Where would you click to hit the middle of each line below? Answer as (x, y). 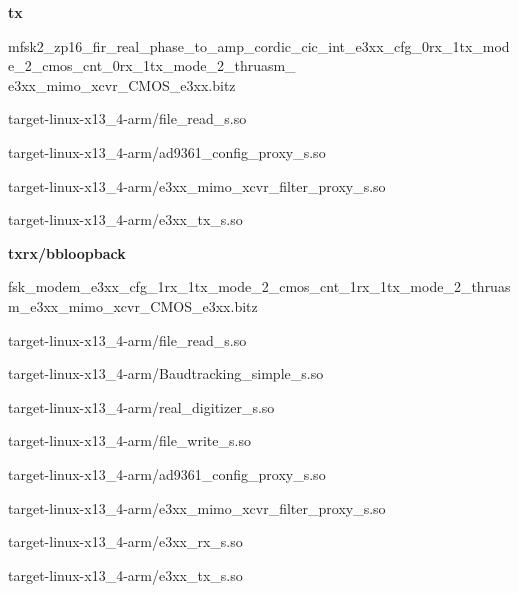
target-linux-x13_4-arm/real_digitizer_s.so (141, 406)
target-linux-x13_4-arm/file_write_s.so (129, 440)
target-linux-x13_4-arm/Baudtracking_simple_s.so (166, 373)
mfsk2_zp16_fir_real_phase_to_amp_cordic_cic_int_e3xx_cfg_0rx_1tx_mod (259, 45)
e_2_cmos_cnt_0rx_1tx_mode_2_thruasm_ (152, 65)
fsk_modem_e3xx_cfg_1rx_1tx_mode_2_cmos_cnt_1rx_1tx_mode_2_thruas (259, 286)
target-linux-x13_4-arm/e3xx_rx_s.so (125, 541)
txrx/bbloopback (67, 252)
